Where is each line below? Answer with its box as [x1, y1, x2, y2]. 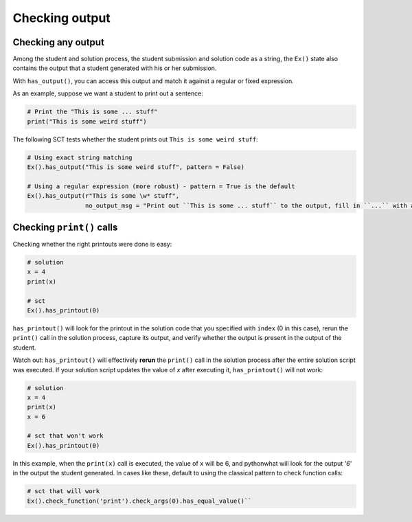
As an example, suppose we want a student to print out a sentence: [12, 89, 204, 98]
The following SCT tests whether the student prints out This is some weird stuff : [12, 135, 258, 144]
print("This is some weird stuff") [27, 117, 147, 125]
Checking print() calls [12, 221, 118, 233]
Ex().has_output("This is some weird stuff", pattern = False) [27, 163, 245, 171]
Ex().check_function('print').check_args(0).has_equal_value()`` [27, 497, 252, 505]
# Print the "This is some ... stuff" [27, 108, 158, 116]
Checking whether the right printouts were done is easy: [12, 240, 172, 249]
